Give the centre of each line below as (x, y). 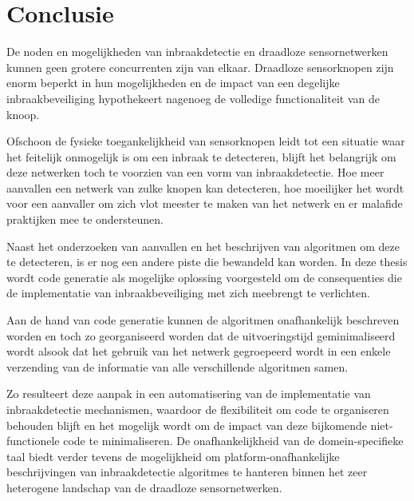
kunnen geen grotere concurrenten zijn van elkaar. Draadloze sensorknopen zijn (200, 67)
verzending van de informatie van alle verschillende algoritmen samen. (177, 366)
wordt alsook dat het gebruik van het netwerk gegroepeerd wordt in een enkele (199, 351)
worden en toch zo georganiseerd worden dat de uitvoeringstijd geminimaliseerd (201, 335)
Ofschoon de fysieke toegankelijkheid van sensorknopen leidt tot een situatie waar (206, 141)
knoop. (23, 114)
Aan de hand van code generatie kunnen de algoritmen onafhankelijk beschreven (203, 320)
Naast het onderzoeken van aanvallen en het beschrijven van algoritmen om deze (203, 246)
